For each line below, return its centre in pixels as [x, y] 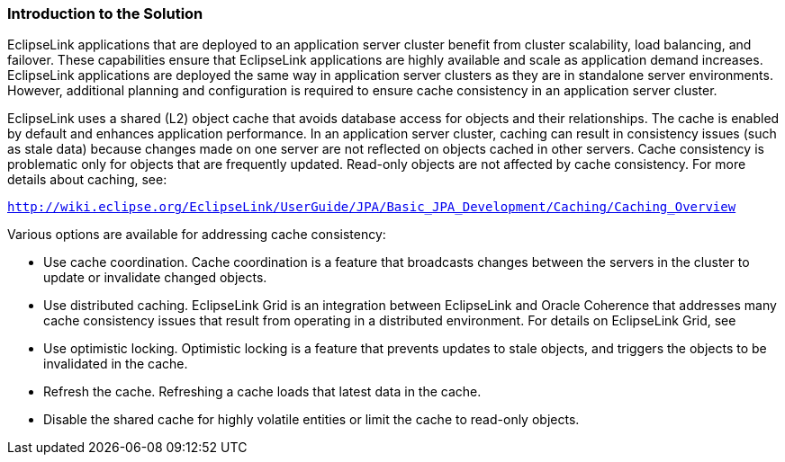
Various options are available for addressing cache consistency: [197, 235]
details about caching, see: [87, 180]
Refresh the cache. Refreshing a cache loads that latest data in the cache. [262, 392]
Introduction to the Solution [105, 13]
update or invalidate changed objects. [155, 278]
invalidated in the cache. [116, 364]
